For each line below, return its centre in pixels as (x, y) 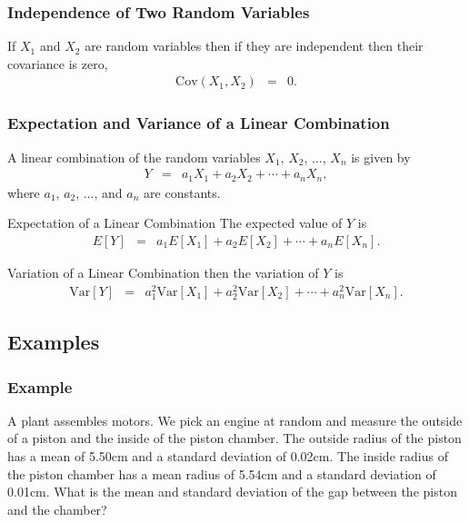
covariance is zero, (58, 63)
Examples (54, 342)
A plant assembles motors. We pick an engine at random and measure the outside (235, 420)
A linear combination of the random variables (134, 157)
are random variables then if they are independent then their (254, 46)
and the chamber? (57, 509)
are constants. (182, 192)
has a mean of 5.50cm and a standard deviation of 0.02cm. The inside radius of (228, 456)
